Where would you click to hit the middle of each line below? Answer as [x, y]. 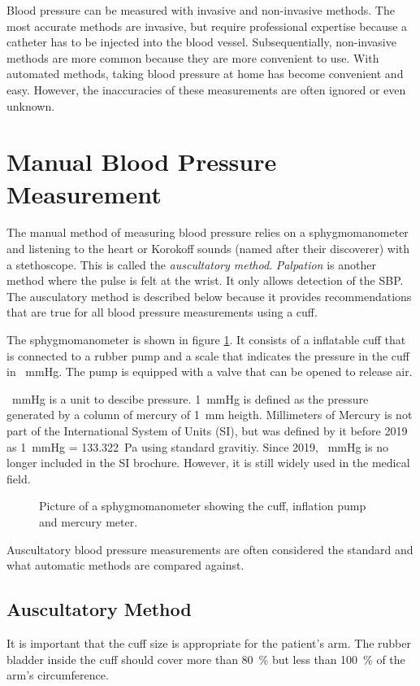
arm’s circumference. [58, 675]
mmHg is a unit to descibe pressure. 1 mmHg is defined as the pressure [190, 398]
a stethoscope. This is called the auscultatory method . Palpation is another [191, 264]
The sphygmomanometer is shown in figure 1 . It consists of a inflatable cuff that [206, 340]
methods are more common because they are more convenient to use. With [193, 57]
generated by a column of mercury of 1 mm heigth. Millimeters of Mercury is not [210, 415]
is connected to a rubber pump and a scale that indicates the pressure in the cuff [208, 355]
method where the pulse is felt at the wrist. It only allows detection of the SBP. [205, 280]
